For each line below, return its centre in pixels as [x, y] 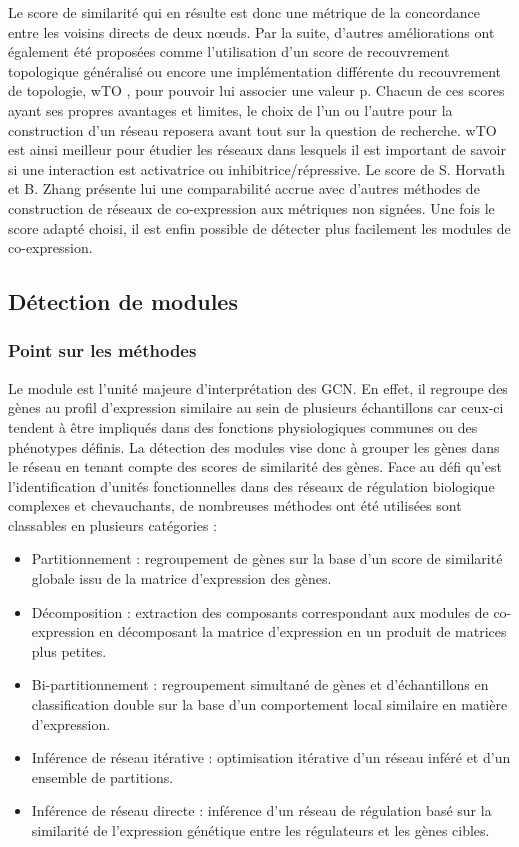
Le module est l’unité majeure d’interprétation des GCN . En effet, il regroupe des [258, 387]
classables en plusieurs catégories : [112, 524]
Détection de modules [123, 301]
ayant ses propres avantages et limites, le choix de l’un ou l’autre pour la [230, 109]
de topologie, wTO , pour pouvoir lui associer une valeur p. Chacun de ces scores [256, 90]
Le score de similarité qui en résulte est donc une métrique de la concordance [244, 12]
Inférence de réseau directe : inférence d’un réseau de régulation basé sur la [261, 810]
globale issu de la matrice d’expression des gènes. [181, 578]
